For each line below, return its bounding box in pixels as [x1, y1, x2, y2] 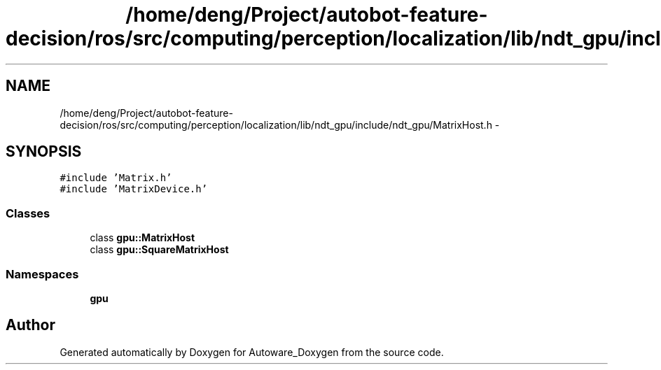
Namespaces [6, 266, 79, 281]
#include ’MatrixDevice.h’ [60, 183, 208, 195]
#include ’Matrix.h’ [60, 172, 172, 184]
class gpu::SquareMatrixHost [90, 243, 229, 256]
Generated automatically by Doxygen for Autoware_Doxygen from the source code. [60, 346, 444, 358]
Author [6, 316, 55, 334]
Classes [6, 206, 50, 220]
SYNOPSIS [6, 143, 82, 161]
